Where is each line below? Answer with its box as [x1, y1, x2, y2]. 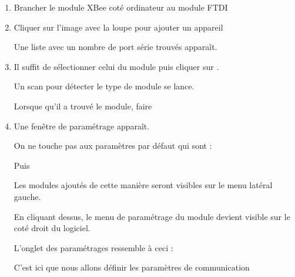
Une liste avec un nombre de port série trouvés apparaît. [14, 41, 217, 53]
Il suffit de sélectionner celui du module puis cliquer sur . [14, 60, 219, 72]
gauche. [14, 190, 41, 202]
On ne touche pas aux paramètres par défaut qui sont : [14, 139, 212, 152]
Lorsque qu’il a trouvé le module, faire [14, 99, 152, 112]
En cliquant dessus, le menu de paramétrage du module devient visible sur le [14, 210, 290, 222]
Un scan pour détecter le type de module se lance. [14, 80, 195, 92]
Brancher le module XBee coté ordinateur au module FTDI [14, 1, 228, 13]
